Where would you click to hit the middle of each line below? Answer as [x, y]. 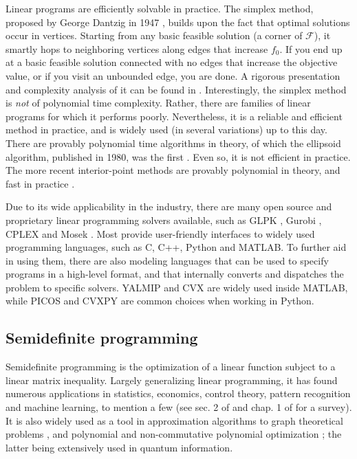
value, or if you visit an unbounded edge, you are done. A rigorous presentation [173, 75]
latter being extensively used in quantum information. [119, 447]
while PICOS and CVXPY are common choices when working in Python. [160, 301]
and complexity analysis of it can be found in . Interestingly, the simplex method [176, 89]
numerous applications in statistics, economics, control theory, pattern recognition [178, 393]
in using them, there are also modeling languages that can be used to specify [167, 260]
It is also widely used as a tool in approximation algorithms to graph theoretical [174, 420]
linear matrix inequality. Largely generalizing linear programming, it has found [172, 380]
